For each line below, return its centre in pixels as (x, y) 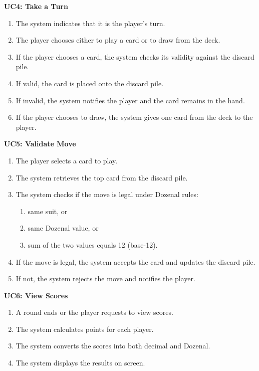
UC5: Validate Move (40, 144)
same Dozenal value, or (63, 228)
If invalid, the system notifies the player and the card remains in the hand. (130, 100)
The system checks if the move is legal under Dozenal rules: (107, 194)
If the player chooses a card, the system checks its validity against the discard (135, 56)
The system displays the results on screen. (80, 363)
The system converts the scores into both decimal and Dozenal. (113, 346)
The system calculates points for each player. (85, 329)
